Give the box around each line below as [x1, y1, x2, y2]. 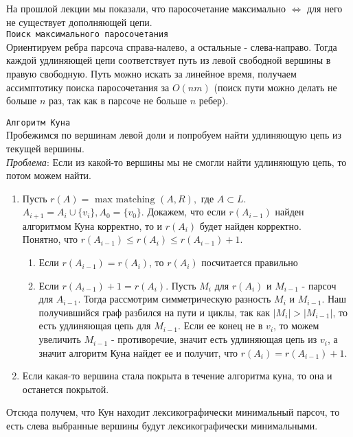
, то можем [273, 318, 319, 333]
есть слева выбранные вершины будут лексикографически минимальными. [6, 418, 318, 433]
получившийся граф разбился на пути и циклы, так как [38, 305, 271, 319]
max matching [94, 194, 155, 204]
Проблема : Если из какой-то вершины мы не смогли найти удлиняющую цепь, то [6, 154, 347, 169]
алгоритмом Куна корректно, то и [22, 218, 163, 233]
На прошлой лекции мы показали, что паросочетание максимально [6, 1, 286, 15]
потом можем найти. [6, 168, 91, 182]
